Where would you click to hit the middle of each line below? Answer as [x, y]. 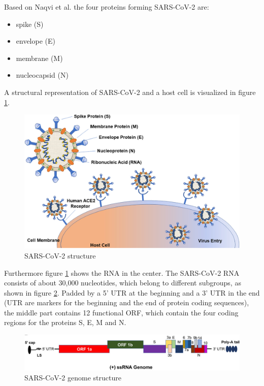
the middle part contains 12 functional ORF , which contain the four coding [121, 312]
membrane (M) [39, 58]
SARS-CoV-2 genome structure [73, 378]
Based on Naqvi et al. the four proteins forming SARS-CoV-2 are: [107, 7]
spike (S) [30, 24]
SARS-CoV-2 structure [60, 255]
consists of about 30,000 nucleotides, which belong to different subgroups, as [123, 283]
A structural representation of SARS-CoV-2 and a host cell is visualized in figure [130, 92]
